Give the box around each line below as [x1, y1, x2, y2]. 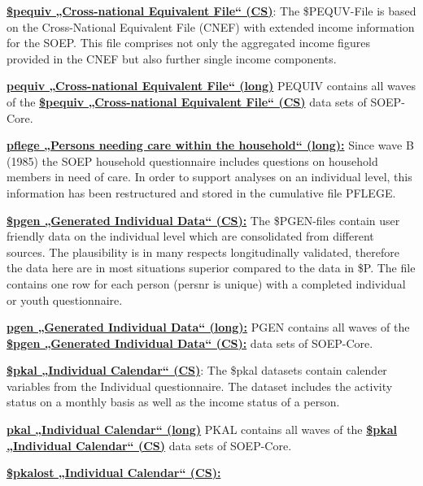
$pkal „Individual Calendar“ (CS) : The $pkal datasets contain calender [7, 362, 387, 379]
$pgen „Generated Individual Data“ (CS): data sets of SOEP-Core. [7, 334, 373, 351]
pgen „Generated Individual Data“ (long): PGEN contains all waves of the [7, 319, 410, 336]
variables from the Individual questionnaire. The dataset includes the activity [7, 377, 393, 394]
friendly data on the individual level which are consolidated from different [7, 228, 374, 245]
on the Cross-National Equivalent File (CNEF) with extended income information [7, 18, 415, 35]
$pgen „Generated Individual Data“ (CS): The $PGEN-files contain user [7, 211, 400, 228]
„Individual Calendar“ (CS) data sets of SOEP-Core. [7, 436, 292, 453]
